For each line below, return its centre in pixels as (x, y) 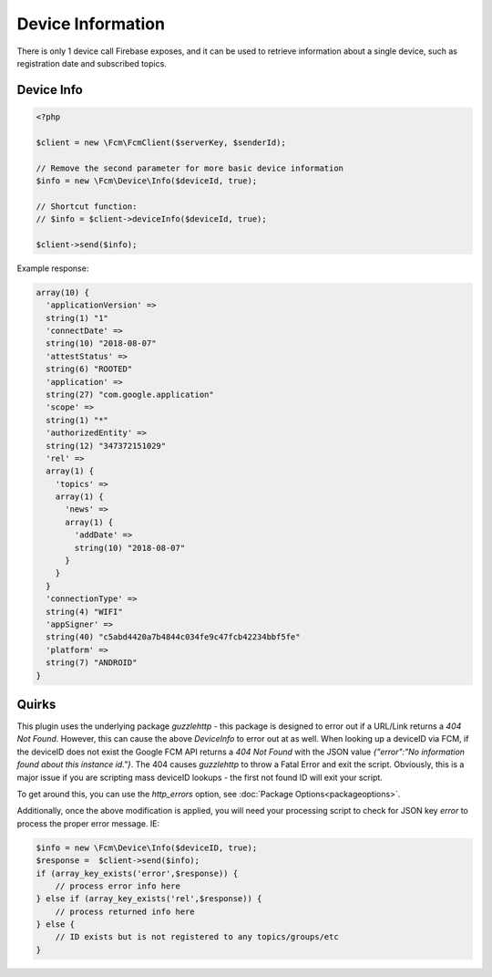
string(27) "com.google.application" (130, 394)
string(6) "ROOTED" (89, 369)
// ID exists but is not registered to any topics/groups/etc (197, 937)
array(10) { (63, 292)
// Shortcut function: (87, 206)
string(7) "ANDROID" (92, 663)
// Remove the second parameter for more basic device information (190, 168)
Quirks (36, 704)
